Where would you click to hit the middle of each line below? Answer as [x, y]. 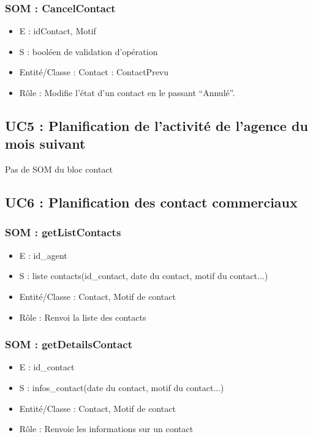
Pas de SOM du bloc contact [59, 169]
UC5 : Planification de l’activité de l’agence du [156, 125]
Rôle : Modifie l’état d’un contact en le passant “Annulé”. [127, 92]
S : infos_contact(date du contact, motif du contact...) [122, 387]
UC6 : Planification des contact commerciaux [151, 202]
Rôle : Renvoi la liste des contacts [83, 317]
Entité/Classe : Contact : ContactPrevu [94, 72]
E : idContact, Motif [58, 31]
